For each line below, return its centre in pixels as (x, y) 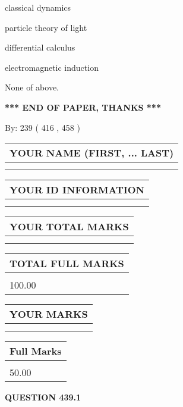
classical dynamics (38, 7)
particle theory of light (46, 27)
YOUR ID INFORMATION (77, 190)
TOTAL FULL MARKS (67, 264)
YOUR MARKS (49, 314)
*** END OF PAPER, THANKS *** (83, 107)
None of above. (32, 87)
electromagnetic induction (52, 67)
